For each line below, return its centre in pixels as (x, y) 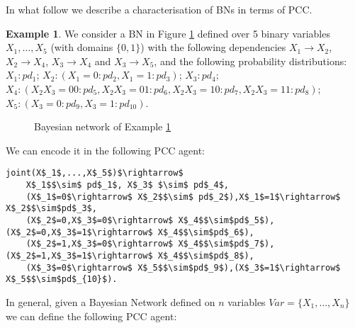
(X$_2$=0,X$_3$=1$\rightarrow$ (79, 232)
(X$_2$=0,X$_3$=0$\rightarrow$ (100, 220)
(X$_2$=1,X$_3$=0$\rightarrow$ (100, 244)
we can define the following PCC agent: (91, 316)
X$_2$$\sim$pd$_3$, (51, 209)
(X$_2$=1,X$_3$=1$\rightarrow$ (79, 255)
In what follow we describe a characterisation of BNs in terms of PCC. (159, 9)
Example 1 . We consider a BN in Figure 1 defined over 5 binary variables (168, 33)
